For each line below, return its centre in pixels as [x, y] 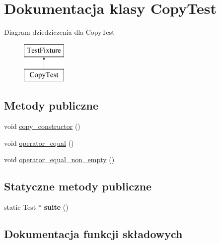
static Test [20, 207]
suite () [56, 207]
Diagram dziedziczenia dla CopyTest [59, 32]
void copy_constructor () [42, 126]
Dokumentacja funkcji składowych [93, 234]
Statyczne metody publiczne [78, 186]
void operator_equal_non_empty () [59, 159]
